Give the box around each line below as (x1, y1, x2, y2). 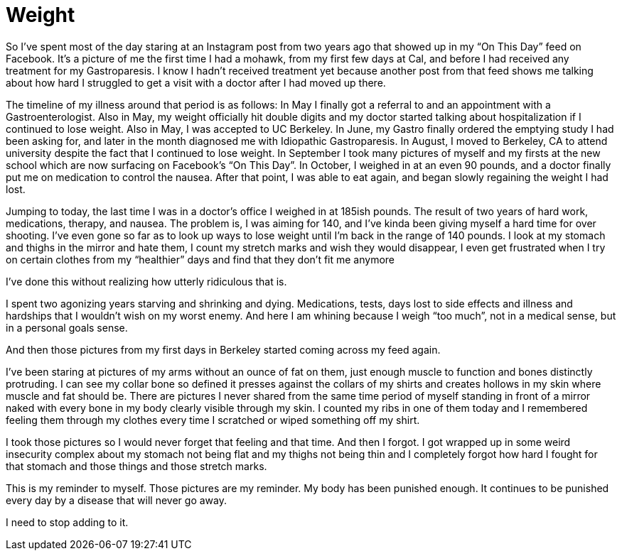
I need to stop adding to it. (6, 516, 129, 528)
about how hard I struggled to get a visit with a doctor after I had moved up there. (6, 76, 386, 89)
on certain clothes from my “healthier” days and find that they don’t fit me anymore (6, 253, 395, 266)
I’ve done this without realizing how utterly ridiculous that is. (6, 275, 287, 288)
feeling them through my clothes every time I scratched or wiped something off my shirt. (6, 413, 420, 426)
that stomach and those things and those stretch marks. (6, 459, 267, 472)
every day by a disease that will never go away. (6, 494, 227, 506)
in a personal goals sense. (6, 321, 128, 334)
